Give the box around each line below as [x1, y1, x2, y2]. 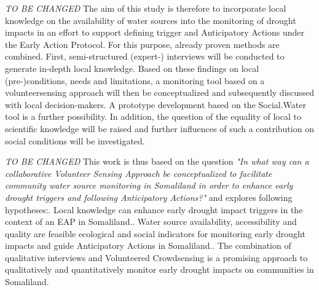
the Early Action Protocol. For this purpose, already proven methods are [5, 37, 280, 50]
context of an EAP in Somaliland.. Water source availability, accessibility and [5, 215, 297, 228]
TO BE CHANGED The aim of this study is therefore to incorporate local [5, 2, 286, 14]
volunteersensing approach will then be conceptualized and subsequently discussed [5, 86, 315, 99]
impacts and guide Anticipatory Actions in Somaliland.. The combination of [5, 239, 291, 252]
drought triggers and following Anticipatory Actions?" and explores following [5, 190, 293, 203]
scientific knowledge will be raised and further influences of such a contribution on [5, 122, 314, 135]
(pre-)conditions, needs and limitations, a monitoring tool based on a [5, 74, 265, 87]
